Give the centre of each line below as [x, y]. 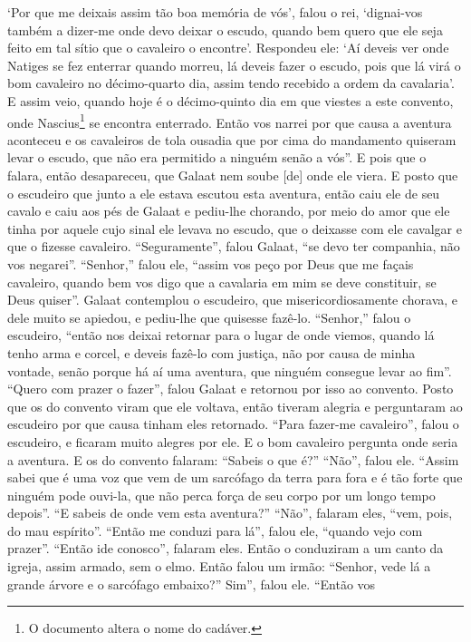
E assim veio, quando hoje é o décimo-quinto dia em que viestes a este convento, [231, 100]
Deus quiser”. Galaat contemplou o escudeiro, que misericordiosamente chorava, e [233, 300]
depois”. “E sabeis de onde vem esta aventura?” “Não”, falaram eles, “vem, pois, [230, 513]
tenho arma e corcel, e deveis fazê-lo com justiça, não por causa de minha [211, 352]
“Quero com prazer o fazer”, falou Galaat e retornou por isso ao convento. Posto [231, 389]
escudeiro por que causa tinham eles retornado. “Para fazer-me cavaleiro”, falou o [233, 424]
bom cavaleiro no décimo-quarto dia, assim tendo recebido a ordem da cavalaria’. [231, 83]
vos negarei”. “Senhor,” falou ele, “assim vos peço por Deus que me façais [211, 263]
